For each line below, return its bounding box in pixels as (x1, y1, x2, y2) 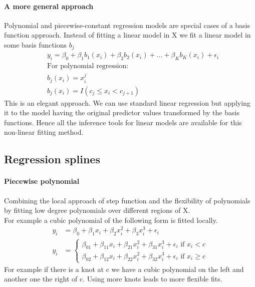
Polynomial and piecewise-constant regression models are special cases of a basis (4, 20, 250, 30)
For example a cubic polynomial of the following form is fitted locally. (4, 214, 218, 225)
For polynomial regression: (47, 63, 129, 70)
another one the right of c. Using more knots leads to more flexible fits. (4, 273, 222, 284)
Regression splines (4, 151, 100, 167)
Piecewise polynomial (4, 176, 80, 186)
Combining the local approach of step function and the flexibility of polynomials (4, 195, 250, 205)
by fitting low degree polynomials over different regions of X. (4, 205, 190, 215)
